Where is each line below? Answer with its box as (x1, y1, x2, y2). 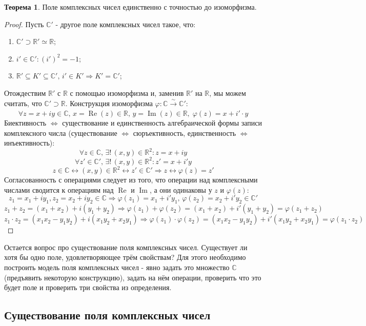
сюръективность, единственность (133, 127, 236, 138)
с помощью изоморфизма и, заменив (70, 87, 184, 98)
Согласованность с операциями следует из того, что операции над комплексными (4, 174, 258, 185)
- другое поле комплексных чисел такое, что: (55, 18, 196, 29)
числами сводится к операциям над (4, 184, 114, 195)
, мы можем (209, 87, 246, 98)
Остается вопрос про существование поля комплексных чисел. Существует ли (4, 241, 248, 252)
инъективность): (4, 137, 55, 148)
